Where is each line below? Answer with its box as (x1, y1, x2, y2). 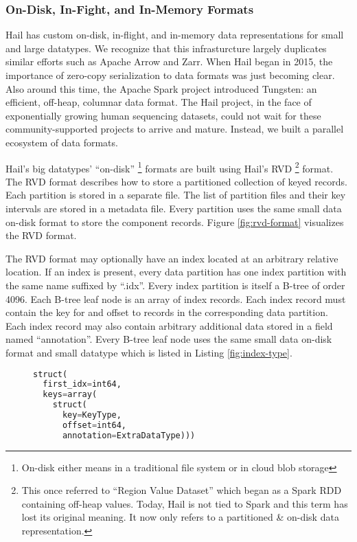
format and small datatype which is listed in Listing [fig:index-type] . (5, 345, 292, 359)
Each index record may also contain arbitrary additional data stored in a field (5, 318, 333, 332)
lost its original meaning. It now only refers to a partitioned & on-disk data (21, 510, 339, 524)
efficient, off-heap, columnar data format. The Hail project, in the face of (5, 95, 312, 109)
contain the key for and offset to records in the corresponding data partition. (5, 305, 328, 319)
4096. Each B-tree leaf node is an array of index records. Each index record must (5, 291, 346, 306)
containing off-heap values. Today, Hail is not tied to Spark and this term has (21, 496, 348, 510)
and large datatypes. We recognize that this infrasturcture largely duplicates (5, 41, 327, 55)
